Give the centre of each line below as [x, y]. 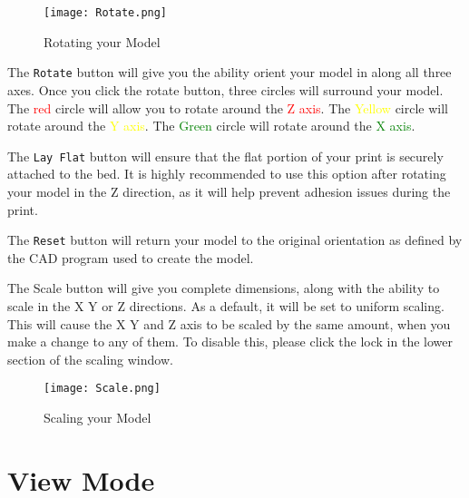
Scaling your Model [98, 417]
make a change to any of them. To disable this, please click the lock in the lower [230, 342]
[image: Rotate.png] [106, 13]
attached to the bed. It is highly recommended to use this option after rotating [227, 174]
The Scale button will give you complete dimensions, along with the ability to [224, 288]
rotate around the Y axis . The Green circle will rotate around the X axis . [211, 126]
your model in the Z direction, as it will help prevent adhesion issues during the [229, 191]
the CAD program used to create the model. [131, 257]
